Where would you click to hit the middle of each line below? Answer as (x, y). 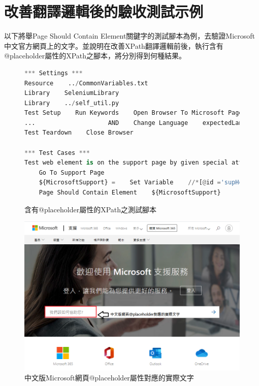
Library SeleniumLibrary (72, 93)
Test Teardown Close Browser (79, 133)
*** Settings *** (54, 73)
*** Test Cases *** (57, 153)
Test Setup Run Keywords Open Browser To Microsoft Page (134, 113)
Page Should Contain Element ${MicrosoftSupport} (130, 193)
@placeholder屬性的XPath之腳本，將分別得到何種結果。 (95, 56)
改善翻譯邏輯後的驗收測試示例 (104, 11)
